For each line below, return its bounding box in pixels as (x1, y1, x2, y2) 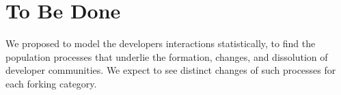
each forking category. (5, 76, 97, 90)
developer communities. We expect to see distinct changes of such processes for (5, 63, 336, 77)
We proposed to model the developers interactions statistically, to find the (5, 36, 316, 51)
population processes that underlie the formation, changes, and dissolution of (5, 49, 328, 64)
